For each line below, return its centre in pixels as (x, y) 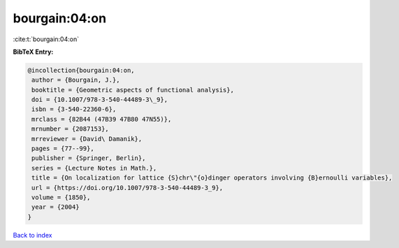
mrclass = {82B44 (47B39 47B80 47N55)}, (102, 119)
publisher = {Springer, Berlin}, (89, 158)
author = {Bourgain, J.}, (76, 80)
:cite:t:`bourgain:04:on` (46, 39)
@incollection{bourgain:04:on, (81, 70)
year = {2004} (56, 207)
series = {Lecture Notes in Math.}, (94, 168)
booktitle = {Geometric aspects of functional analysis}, (133, 90)
